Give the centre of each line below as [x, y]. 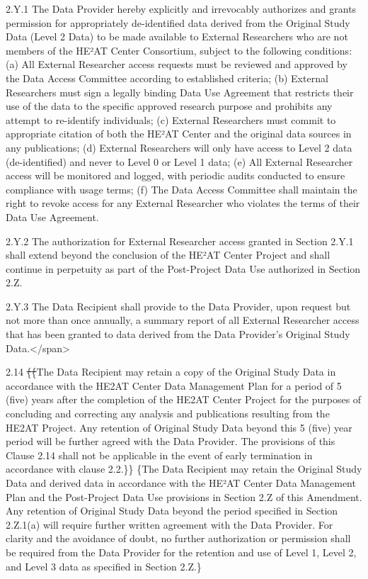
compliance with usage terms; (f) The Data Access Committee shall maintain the [182, 189]
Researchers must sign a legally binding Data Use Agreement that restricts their [180, 92]
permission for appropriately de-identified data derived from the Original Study [178, 22]
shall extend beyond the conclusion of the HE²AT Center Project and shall [168, 255]
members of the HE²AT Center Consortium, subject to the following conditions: [179, 50]
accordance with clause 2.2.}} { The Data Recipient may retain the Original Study [184, 469]
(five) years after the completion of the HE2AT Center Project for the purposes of [184, 399]
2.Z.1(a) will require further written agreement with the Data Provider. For [169, 524]
